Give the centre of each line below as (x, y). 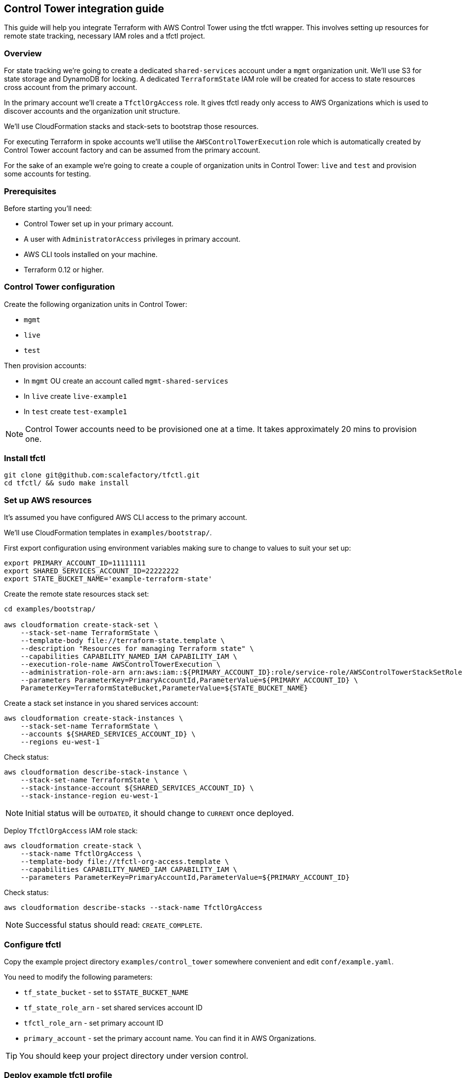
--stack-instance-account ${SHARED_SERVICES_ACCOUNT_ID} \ (137, 788)
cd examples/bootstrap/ (50, 609)
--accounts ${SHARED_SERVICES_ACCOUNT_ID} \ (108, 734)
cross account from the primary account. (71, 87)
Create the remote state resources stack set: (77, 594)
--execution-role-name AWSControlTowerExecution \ (121, 665)
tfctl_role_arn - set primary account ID (94, 1023)
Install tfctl (25, 458)
